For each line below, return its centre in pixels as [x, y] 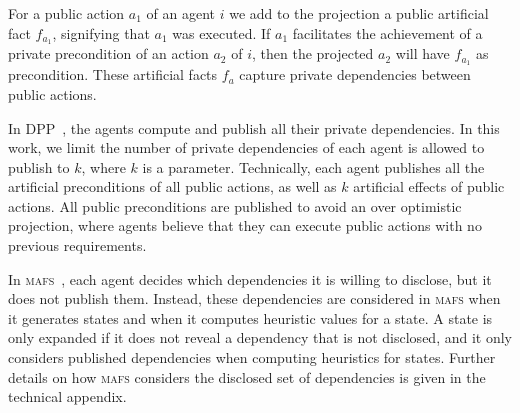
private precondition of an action [108, 53]
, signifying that [101, 32]
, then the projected [312, 53]
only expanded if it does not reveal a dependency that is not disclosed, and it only [260, 337]
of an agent [181, 13]
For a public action [66, 13]
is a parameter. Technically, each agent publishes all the [313, 166]
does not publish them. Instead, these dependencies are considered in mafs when [254, 298]
